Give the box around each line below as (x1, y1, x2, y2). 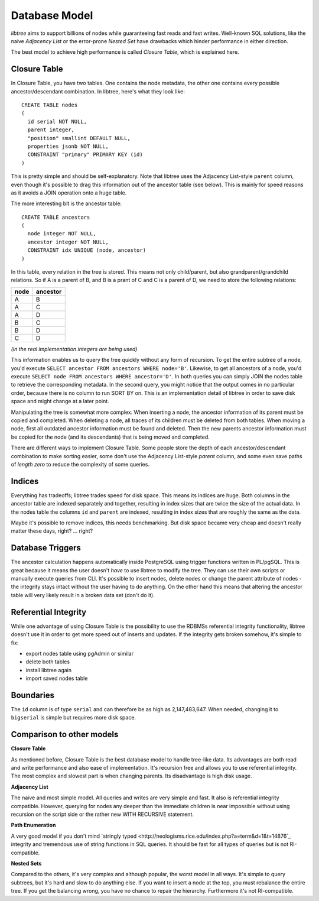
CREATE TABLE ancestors (21, 213, 90, 221)
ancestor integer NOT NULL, (27, 238, 109, 245)
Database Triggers (11, 543, 81, 553)
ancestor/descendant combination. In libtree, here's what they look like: (11, 87, 185, 95)
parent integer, (27, 127, 75, 133)
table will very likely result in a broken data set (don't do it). (11, 591, 155, 598)
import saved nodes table (25, 675, 88, 682)
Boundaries (11, 690, 54, 700)
